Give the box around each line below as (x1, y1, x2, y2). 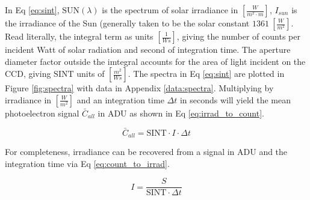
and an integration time (76, 93, 164, 106)
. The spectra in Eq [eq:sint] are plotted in (128, 67, 285, 80)
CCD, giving (5, 67, 51, 80)
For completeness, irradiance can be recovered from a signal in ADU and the (5, 145, 288, 158)
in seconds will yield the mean (179, 93, 291, 106)
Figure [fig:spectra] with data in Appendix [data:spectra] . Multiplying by (5, 82, 274, 94)
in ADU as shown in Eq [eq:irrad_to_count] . (98, 106, 264, 119)
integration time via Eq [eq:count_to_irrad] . (5, 157, 170, 169)
